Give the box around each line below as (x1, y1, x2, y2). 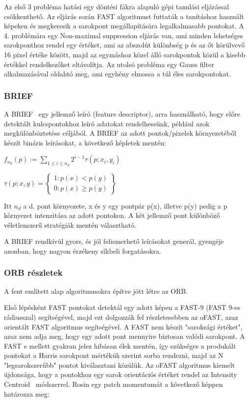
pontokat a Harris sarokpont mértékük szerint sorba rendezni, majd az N (4, 350, 224, 360)
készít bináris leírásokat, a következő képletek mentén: (4, 137, 166, 147)
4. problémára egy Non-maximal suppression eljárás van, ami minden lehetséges (4, 30, 243, 40)
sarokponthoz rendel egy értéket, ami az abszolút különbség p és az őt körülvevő (4, 40, 245, 50)
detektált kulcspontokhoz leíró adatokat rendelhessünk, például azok (4, 118, 210, 128)
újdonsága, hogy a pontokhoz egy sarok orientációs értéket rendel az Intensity (4, 369, 237, 379)
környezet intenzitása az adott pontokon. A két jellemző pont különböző (4, 210, 220, 220)
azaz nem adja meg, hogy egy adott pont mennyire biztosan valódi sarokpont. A (4, 331, 245, 341)
